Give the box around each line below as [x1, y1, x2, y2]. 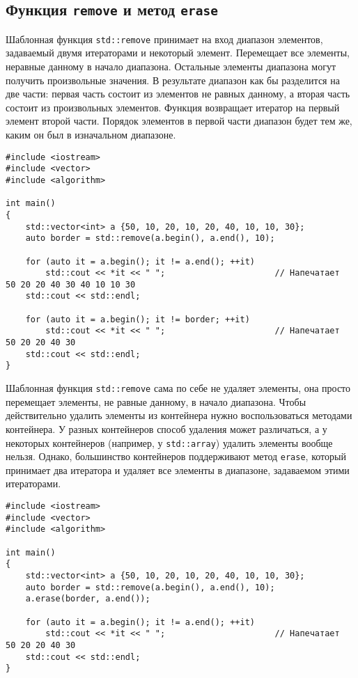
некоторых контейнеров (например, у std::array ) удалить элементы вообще [6, 435, 333, 450]
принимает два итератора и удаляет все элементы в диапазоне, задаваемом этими [6, 462, 350, 477]
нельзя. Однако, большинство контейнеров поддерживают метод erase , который [6, 449, 346, 464]
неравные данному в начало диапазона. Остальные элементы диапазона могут [6, 59, 336, 74]
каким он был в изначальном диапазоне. [6, 127, 176, 141]
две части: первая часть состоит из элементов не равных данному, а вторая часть [6, 86, 350, 101]
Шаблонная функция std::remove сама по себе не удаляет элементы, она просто [6, 381, 351, 395]
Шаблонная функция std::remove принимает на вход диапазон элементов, [6, 31, 323, 46]
